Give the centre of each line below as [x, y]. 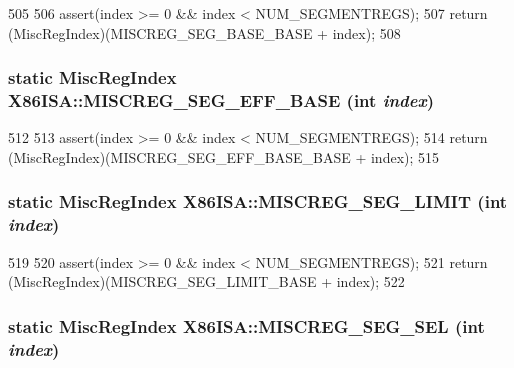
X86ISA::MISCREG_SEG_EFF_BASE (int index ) [221, 100]
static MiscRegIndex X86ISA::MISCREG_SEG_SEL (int [246, 325]
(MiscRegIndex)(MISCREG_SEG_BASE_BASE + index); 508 [204, 32]
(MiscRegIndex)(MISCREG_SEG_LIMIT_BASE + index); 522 [206, 281]
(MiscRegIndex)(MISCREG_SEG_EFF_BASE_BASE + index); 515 [224, 156]
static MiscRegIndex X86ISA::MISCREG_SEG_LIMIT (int [258, 201]
